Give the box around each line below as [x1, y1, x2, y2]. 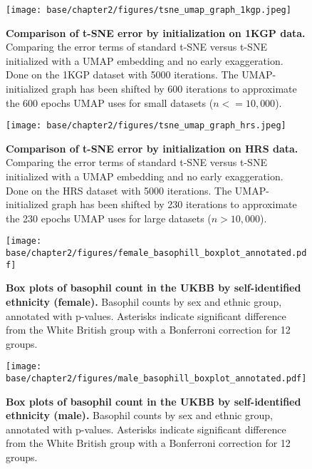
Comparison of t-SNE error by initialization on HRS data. [6, 140, 298, 155]
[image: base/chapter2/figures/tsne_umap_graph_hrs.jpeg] [6, 120, 286, 131]
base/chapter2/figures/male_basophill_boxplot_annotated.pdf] [6, 373, 307, 384]
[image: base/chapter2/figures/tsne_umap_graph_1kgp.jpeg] [6, 5, 291, 15]
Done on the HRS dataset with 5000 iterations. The [6, 182, 232, 197]
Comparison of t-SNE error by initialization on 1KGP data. [6, 25, 306, 40]
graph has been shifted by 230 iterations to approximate [51, 197, 297, 212]
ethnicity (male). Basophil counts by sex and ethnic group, [6, 408, 273, 423]
